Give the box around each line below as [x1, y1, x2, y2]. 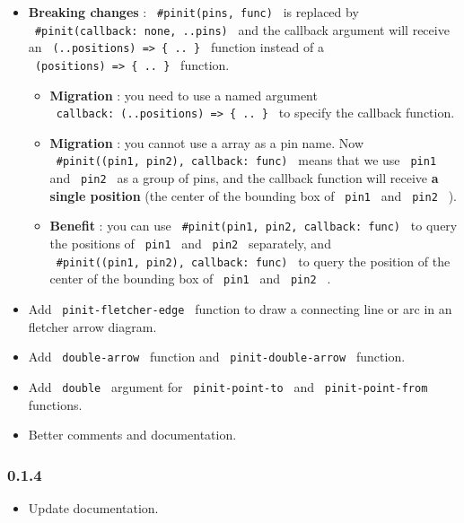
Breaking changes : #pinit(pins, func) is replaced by [28, 3, 359, 21]
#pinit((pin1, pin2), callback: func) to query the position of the [56, 251, 451, 270]
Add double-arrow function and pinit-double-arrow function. [28, 347, 406, 366]
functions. [28, 395, 83, 414]
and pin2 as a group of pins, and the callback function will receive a [49, 169, 439, 187]
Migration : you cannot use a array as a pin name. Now [49, 133, 364, 152]
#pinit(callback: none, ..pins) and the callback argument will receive [34, 20, 450, 39]
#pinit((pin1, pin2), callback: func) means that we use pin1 [56, 151, 437, 170]
